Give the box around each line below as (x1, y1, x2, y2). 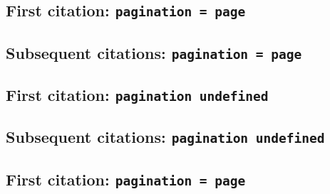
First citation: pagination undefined (6, 84, 269, 106)
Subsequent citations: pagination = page (6, 41, 302, 63)
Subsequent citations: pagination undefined (6, 126, 325, 148)
